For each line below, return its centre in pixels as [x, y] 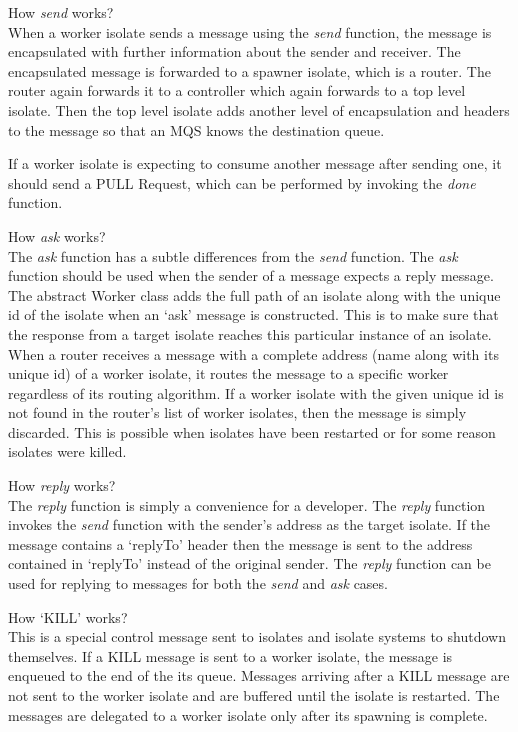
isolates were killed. [67, 451]
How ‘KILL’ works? [68, 616]
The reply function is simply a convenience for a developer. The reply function [247, 504]
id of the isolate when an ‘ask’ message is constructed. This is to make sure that [253, 314]
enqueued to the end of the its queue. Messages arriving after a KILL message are [259, 675]
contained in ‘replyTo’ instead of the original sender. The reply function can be [249, 563]
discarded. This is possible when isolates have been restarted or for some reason [252, 431]
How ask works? [57, 235]
